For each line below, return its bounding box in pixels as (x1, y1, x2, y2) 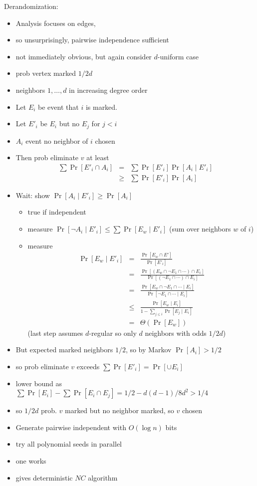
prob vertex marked (15, 68, 76, 78)
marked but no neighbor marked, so (65, 405, 174, 416)
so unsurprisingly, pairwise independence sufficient (15, 34, 169, 45)
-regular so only (89, 327, 137, 338)
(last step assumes (27, 327, 83, 338)
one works (15, 455, 46, 466)
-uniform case (157, 51, 199, 61)
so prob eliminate (15, 361, 69, 371)
